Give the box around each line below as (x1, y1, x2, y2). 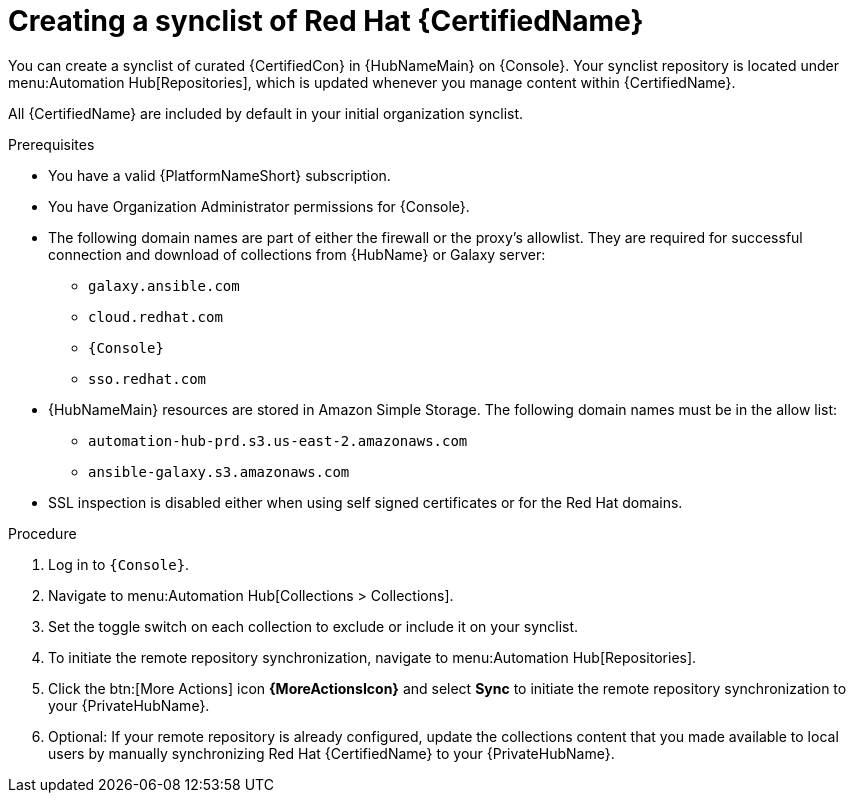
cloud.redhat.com (88, 308, 223, 325)
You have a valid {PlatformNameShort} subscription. (48, 166, 391, 184)
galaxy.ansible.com (88, 277, 240, 294)
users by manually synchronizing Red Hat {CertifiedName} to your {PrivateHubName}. (48, 744, 615, 762)
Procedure (8, 524, 77, 542)
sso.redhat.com (88, 370, 207, 387)
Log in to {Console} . (48, 555, 190, 573)
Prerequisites (8, 135, 95, 153)
